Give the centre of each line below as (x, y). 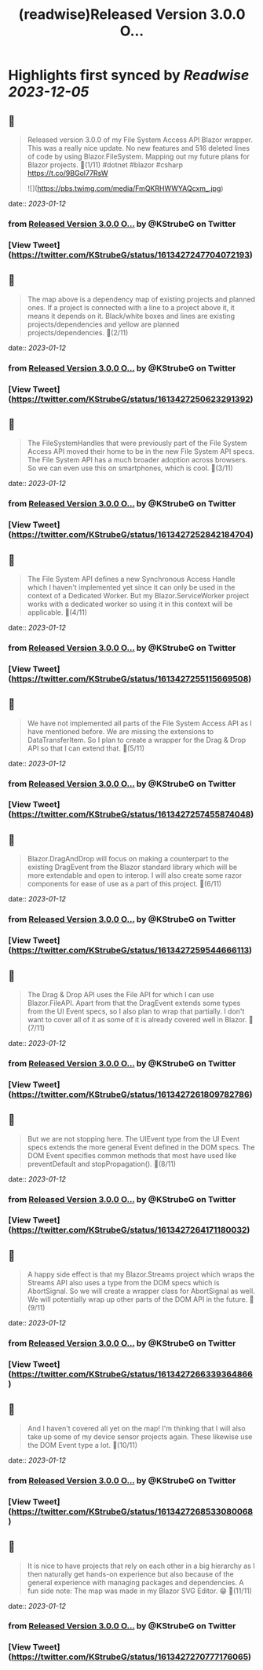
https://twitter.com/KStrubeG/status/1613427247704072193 (130, 254)
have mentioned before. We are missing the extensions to (121, 731)
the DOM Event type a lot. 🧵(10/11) (82, 1445)
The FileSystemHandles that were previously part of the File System (137, 443)
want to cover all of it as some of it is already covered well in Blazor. (137, 1019)
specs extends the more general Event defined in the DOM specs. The (141, 1147)
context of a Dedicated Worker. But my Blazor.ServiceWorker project (138, 595)
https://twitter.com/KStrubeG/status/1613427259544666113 (130, 950)
